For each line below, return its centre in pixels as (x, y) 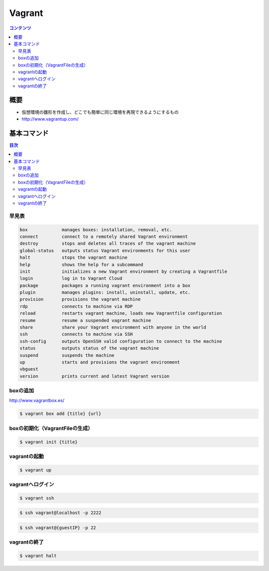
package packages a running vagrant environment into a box (105, 285)
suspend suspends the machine (67, 355)
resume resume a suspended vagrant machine (85, 320)
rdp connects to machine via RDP (76, 306)
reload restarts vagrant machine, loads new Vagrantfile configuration (121, 313)
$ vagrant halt (38, 556)
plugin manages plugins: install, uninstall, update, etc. (105, 292)
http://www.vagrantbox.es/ (37, 400)
